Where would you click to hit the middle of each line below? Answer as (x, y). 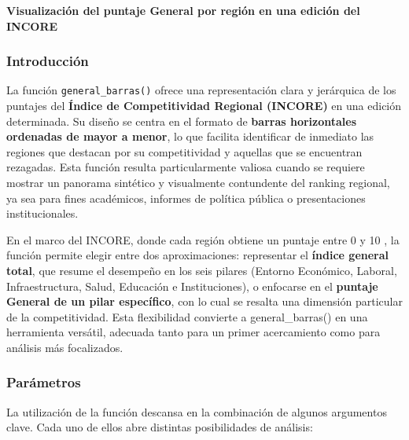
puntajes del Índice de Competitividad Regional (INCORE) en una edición (204, 106)
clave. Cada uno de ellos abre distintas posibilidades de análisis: (160, 427)
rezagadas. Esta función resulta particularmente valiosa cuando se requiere (186, 167)
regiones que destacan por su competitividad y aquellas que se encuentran (184, 151)
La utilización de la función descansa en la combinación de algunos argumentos (197, 411)
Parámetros (44, 382)
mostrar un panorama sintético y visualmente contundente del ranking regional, (198, 183)
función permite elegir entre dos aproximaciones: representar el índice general (198, 255)
